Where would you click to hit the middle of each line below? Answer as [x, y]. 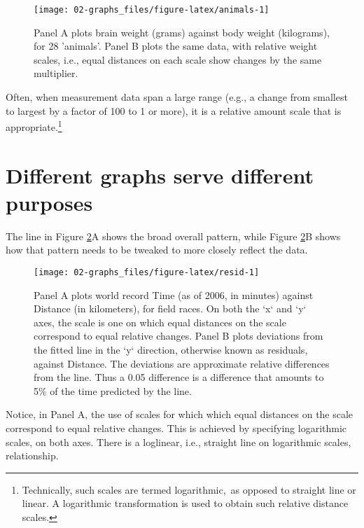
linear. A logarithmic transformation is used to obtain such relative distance [185, 503]
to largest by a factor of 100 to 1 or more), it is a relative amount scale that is [174, 110]
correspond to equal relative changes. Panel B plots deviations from [178, 336]
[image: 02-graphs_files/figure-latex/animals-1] [152, 10]
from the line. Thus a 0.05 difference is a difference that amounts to [179, 377]
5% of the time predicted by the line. [113, 390]
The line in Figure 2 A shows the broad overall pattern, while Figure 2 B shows [173, 236]
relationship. [32, 456]
